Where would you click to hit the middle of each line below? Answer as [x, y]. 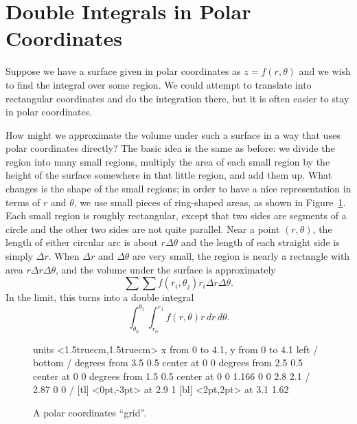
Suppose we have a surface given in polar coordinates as [123, 71]
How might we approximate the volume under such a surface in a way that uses [173, 134]
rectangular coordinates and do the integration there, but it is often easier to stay [177, 98]
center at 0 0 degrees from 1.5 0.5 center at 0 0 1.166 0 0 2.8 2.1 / [172, 376]
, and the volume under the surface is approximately [165, 269]
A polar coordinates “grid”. [90, 412]
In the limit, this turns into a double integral [100, 297]
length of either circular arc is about [82, 242]
